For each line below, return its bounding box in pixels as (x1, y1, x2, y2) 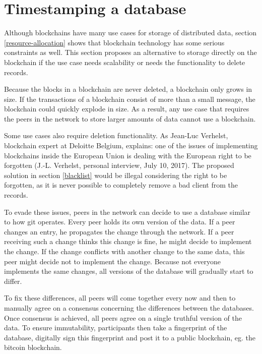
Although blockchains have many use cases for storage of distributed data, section (4, 27, 257, 38)
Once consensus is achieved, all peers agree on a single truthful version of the (4, 312, 242, 323)
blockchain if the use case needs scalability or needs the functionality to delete (4, 56, 245, 67)
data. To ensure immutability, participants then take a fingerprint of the (4, 322, 227, 333)
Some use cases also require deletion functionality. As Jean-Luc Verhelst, (4, 130, 228, 141)
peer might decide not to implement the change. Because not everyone (4, 256, 221, 266)
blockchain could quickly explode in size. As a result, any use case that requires (4, 103, 249, 114)
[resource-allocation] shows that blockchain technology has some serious (4, 37, 225, 47)
